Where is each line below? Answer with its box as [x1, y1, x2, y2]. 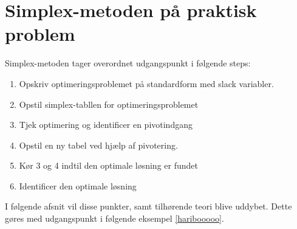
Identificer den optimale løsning [19, 179, 137, 192]
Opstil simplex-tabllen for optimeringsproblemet [19, 97, 199, 110]
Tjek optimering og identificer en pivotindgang [19, 118, 193, 131]
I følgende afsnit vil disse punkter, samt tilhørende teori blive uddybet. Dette [5, 200, 292, 213]
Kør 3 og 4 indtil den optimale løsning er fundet [19, 159, 198, 172]
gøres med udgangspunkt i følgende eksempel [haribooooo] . [5, 212, 224, 225]
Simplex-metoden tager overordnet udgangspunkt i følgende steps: [5, 57, 251, 69]
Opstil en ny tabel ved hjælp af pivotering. [19, 138, 178, 151]
